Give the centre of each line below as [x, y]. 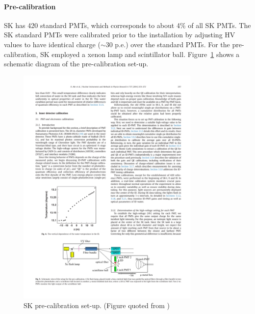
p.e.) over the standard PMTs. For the [172, 44]
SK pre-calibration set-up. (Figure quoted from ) [97, 305]
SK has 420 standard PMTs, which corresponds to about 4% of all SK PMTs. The [127, 25]
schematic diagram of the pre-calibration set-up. [76, 64]
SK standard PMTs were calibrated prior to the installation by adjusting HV [120, 35]
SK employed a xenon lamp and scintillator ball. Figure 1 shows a [140, 54]
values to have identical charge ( [52, 44]
